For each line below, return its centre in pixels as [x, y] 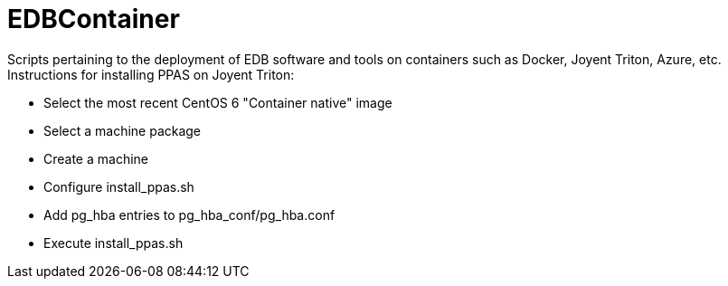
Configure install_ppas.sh [119, 186]
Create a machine [96, 158]
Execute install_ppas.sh [113, 243]
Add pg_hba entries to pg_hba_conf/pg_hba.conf [189, 214]
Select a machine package [123, 130]
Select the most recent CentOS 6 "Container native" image [218, 102]
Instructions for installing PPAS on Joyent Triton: [151, 74]
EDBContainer [94, 19]
